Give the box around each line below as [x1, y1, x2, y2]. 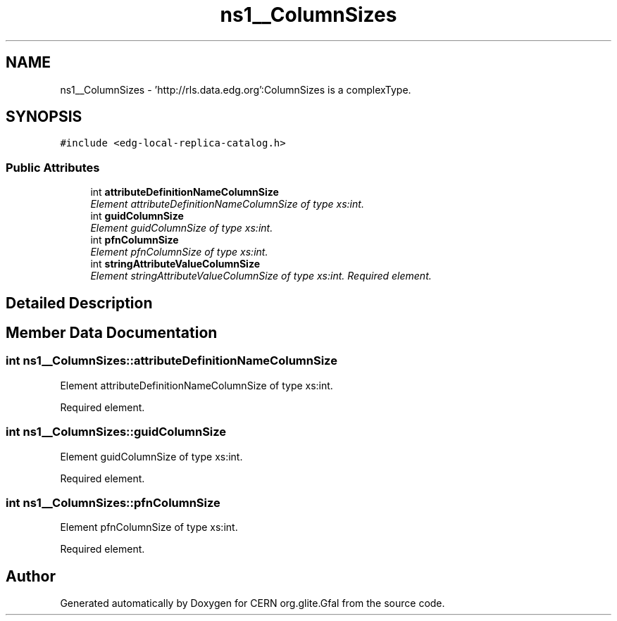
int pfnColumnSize [90, 234, 179, 246]
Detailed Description [6, 294, 153, 312]
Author [6, 567, 56, 585]
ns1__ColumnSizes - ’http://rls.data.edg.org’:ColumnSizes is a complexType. [60, 83, 411, 96]
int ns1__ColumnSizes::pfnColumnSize [6, 495, 220, 510]
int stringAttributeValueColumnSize [90, 258, 260, 270]
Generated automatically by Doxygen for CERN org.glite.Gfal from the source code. [60, 597, 445, 610]
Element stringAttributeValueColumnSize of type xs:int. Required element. [90, 270, 432, 282]
